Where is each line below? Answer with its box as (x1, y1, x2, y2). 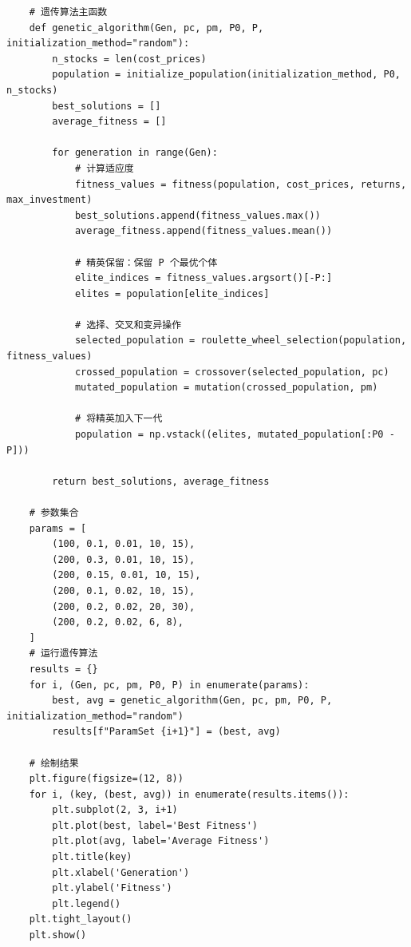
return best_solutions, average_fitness (52, 475, 270, 487)
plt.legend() (52, 897, 121, 909)
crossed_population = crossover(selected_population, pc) (74, 366, 389, 378)
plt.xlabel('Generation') (52, 866, 190, 878)
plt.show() (29, 929, 87, 941)
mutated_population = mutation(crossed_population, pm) (74, 382, 378, 394)
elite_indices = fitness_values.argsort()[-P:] (74, 272, 333, 284)
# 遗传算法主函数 (29, 6, 108, 18)
